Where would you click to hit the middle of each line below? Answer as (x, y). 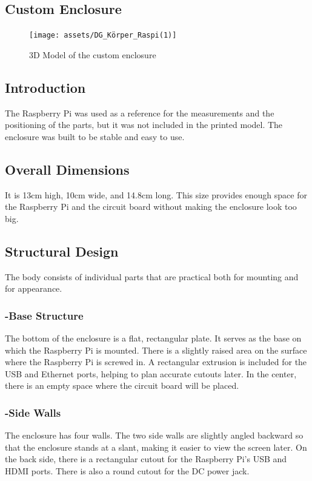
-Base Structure (44, 315)
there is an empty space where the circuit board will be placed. (122, 385)
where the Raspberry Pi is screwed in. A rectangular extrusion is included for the (156, 362)
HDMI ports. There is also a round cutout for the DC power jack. (127, 471)
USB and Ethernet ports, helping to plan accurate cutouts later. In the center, (151, 373)
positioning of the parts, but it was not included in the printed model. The (144, 125)
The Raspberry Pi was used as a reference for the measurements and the (140, 113)
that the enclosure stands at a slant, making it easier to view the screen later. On (156, 447)
